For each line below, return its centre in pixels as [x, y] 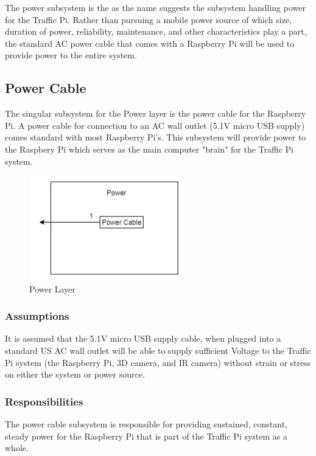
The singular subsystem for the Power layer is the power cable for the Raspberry [156, 113]
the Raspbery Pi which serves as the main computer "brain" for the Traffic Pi [149, 149]
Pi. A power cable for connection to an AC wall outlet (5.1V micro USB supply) [155, 125]
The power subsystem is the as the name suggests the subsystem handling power [155, 7]
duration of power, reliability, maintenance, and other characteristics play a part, [156, 31]
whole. [17, 448]
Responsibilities [44, 401]
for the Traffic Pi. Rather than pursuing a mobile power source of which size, [149, 19]
